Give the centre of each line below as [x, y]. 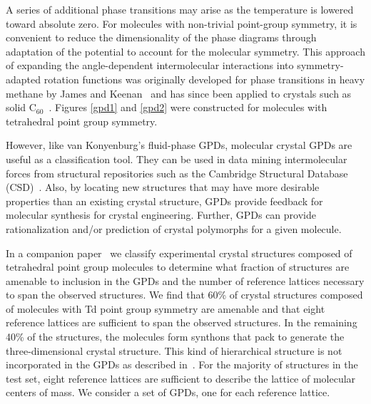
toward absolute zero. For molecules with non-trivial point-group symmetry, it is [182, 23]
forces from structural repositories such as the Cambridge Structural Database [177, 173]
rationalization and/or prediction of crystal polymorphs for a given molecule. [174, 228]
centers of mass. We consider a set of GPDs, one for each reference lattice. [168, 392]
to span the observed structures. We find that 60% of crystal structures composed [184, 295]
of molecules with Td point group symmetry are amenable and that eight [166, 308]
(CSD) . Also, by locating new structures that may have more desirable [163, 187]
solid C [21, 107]
